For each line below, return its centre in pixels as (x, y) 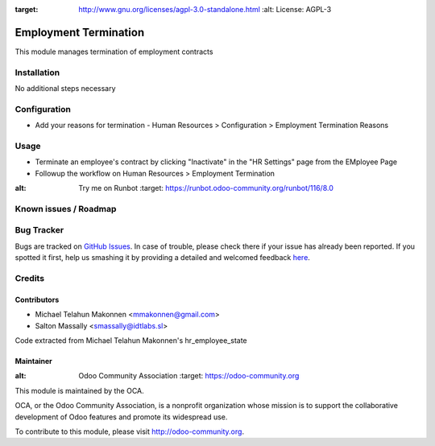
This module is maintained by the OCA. (79, 390)
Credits (29, 278)
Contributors (37, 299)
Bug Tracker (39, 230)
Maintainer (33, 361)
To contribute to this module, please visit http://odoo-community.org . (130, 432)
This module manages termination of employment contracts (114, 52)
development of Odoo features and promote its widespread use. (121, 417)
